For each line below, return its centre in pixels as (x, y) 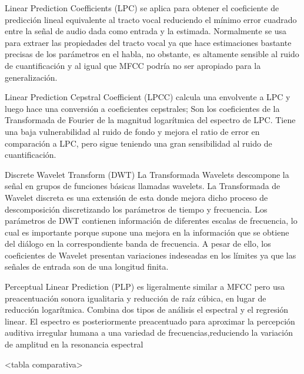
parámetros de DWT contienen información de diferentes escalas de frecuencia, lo (151, 221)
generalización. (31, 77)
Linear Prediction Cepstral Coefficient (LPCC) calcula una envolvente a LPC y (148, 97)
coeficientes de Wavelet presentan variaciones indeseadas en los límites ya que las (151, 255)
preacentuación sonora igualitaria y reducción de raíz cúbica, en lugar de (136, 298)
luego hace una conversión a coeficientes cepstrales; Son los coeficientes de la (142, 108)
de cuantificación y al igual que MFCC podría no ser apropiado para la (133, 65)
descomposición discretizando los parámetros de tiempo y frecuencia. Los (136, 209)
